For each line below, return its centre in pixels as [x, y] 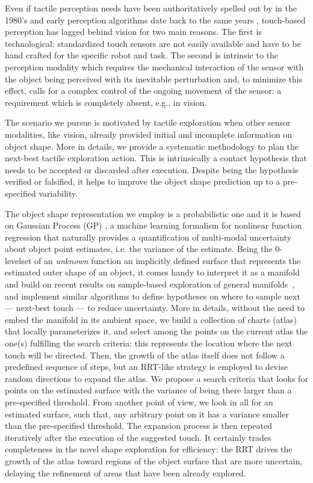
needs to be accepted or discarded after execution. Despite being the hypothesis [152, 169]
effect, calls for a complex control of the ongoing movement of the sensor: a [143, 91]
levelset [18, 260]
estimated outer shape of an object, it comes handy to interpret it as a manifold [153, 272]
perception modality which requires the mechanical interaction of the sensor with [154, 66]
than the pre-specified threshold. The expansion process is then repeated [138, 426]
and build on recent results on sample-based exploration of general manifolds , [150, 284]
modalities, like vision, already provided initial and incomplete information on [149, 134]
